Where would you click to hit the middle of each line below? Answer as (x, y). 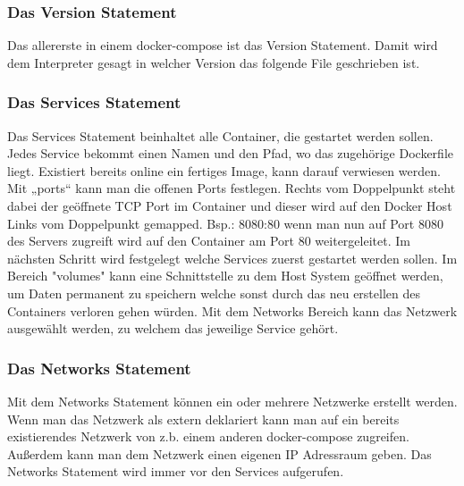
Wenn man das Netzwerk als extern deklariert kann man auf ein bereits (203, 419)
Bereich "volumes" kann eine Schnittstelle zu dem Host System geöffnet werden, (225, 276)
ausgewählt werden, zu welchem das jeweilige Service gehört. (173, 328)
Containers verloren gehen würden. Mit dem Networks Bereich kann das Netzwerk (232, 310)
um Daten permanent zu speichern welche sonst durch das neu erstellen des (214, 293)
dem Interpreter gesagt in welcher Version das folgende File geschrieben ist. (214, 62)
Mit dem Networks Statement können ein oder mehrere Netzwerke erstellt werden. (232, 401)
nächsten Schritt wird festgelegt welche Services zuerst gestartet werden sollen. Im (232, 258)
